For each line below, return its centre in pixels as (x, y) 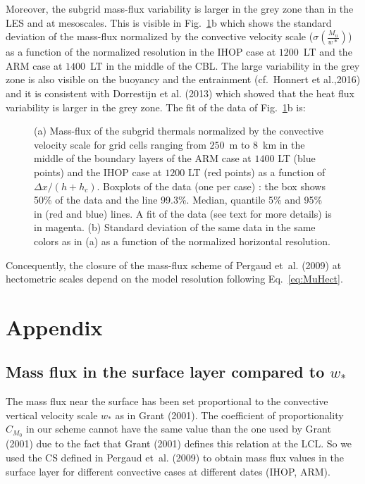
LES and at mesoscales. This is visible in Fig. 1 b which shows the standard (169, 22)
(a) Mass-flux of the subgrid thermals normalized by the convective (179, 131)
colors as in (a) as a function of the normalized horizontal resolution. (182, 241)
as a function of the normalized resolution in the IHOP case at (141, 52)
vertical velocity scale (52, 415)
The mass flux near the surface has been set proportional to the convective (167, 401)
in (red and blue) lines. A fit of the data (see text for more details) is (183, 213)
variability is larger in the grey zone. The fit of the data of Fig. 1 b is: (156, 107)
